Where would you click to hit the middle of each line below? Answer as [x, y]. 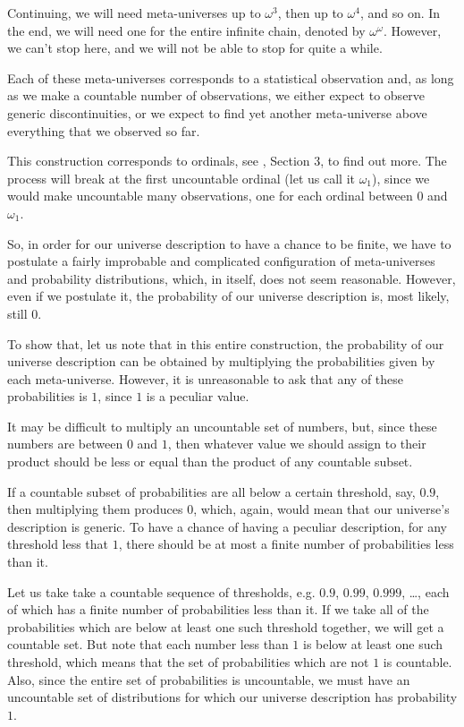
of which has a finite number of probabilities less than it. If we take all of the [218, 609]
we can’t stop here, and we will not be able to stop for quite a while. [195, 48]
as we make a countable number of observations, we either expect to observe [216, 95]
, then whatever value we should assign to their [297, 444]
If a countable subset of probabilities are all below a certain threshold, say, [211, 491]
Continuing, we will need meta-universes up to [134, 13]
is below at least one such [373, 644]
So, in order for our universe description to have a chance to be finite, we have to [229, 243]
